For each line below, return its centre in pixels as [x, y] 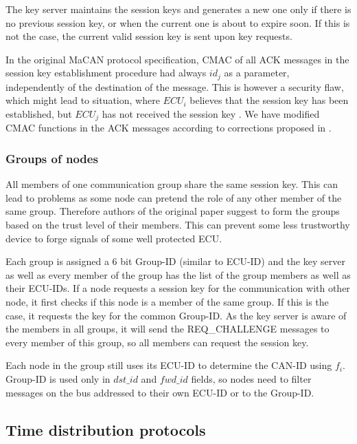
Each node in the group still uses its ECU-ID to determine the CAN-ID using [169, 365]
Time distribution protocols [106, 429]
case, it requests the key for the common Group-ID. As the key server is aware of [176, 315]
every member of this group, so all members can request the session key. [157, 342]
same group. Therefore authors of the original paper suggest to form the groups [173, 211]
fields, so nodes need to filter [251, 379]
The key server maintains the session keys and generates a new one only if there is [178, 9]
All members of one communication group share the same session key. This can [172, 184]
